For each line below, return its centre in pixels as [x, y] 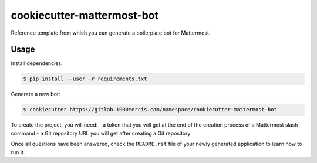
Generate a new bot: [36, 94]
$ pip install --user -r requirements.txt [85, 79]
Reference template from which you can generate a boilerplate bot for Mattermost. [111, 33]
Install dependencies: [37, 63]
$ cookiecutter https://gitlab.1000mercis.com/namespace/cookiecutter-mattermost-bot [150, 110]
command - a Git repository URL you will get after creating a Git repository [101, 133]
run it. [18, 152]
